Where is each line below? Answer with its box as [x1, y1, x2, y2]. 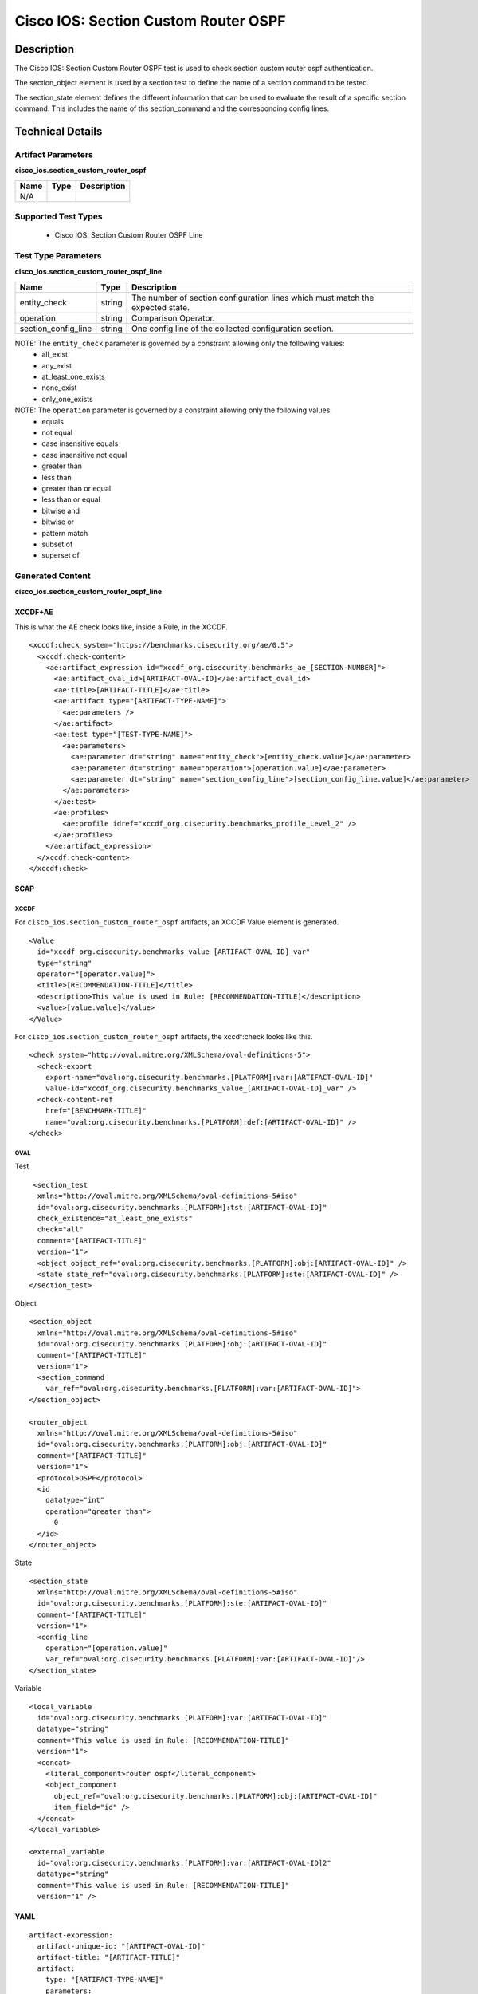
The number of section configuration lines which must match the [131, 292, 374, 303]
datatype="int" [45, 1495, 105, 1505]
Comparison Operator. [131, 312, 215, 323]
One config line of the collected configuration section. [131, 323, 334, 334]
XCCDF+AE [14, 607, 53, 617]
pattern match [41, 528, 88, 538]
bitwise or [41, 517, 75, 526]
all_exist [41, 349, 68, 359]
